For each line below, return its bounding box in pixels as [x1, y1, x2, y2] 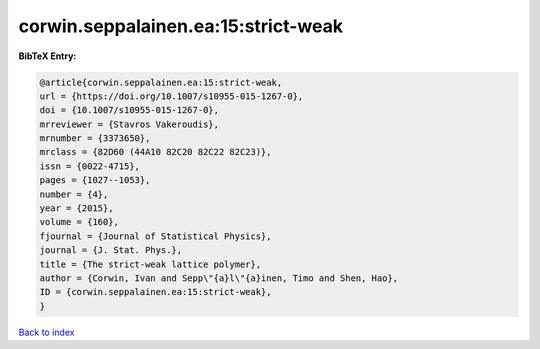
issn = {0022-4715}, [39, 160, 140, 172]
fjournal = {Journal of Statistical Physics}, [39, 230, 272, 242]
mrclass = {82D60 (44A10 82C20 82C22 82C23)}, [39, 146, 272, 158]
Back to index [18, 326, 75, 338]
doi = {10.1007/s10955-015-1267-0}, [39, 105, 220, 116]
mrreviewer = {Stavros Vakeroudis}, [39, 118, 220, 130]
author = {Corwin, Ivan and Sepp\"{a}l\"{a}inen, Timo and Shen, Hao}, [39, 273, 399, 284]
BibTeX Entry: [18, 50, 77, 62]
